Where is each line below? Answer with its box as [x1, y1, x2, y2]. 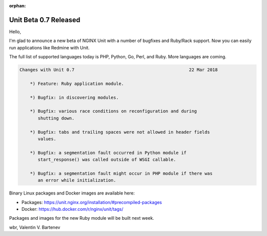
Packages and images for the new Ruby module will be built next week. [9, 215, 154, 221]
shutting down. [38, 115, 75, 121]
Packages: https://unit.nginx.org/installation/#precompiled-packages [21, 199, 162, 205]
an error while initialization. [38, 178, 116, 183]
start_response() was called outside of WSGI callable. [38, 157, 177, 162]
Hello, [9, 29, 21, 35]
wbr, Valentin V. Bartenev [9, 224, 60, 230]
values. [38, 136, 56, 142]
